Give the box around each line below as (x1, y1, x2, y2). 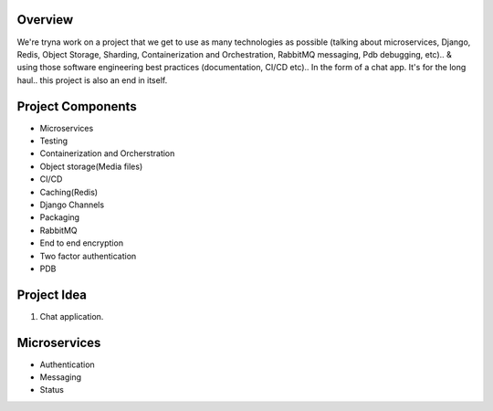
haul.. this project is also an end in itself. (16, 74, 168, 86)
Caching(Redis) (39, 186, 99, 197)
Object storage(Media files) (39, 161, 143, 172)
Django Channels (39, 199, 105, 210)
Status (39, 385, 64, 395)
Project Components (16, 99, 137, 114)
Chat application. (39, 311, 104, 321)
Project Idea (16, 287, 87, 302)
